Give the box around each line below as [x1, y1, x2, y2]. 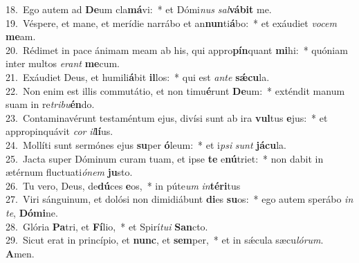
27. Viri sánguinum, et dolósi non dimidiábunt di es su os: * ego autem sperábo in [6, 192, 353, 206]
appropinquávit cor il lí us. [6, 124, 113, 138]
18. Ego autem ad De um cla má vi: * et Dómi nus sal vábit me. [6, 2, 272, 16]
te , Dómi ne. [6, 205, 58, 219]
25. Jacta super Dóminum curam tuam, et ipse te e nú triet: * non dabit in [6, 151, 324, 165]
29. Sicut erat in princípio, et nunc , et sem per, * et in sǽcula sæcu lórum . [6, 233, 324, 247]
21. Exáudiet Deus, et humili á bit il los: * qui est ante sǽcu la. [6, 69, 270, 84]
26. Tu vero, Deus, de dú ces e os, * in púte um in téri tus [6, 178, 241, 192]
